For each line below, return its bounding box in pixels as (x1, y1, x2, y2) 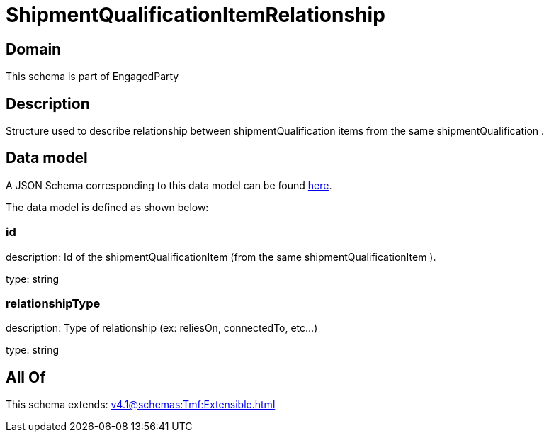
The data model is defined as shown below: (6, 201, 209, 213)
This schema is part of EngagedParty (6, 70, 179, 83)
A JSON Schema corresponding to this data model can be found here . (6, 179, 332, 191)
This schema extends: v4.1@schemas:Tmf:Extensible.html (6, 398, 276, 411)
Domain (6, 40, 62, 58)
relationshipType (6, 296, 101, 310)
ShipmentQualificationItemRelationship (6, 3, 385, 27)
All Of (6, 368, 46, 386)
